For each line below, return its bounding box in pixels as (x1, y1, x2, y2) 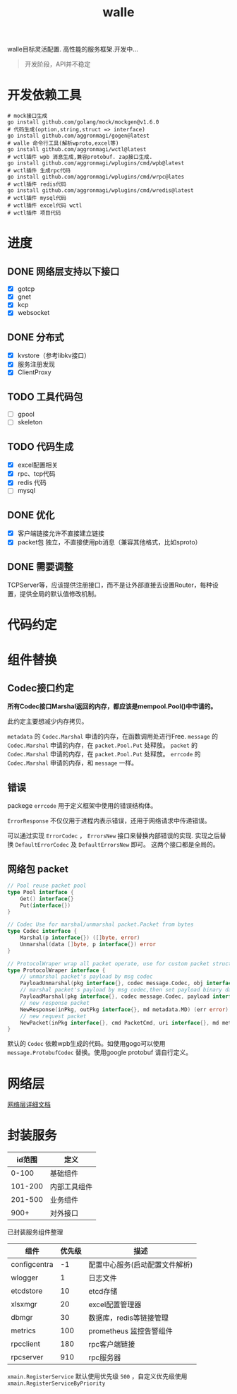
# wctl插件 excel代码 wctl (7, 202, 83, 209)
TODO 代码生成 (7, 441, 74, 453)
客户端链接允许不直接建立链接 (17, 529, 104, 537)
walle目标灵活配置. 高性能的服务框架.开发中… (7, 45, 139, 54)
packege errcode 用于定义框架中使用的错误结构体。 (7, 802, 157, 810)
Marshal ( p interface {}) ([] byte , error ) (20, 934, 140, 941)
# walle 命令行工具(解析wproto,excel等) (7, 140, 119, 147)
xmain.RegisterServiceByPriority (7, 1380, 106, 1388)
